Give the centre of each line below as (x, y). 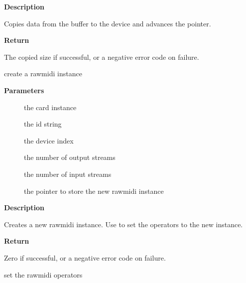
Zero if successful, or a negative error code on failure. (85, 257)
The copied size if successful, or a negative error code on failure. (102, 57)
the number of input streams (68, 174)
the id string (43, 124)
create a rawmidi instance (43, 73)
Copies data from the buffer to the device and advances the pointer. (108, 23)
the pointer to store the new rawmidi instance (94, 191)
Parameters (24, 90)
